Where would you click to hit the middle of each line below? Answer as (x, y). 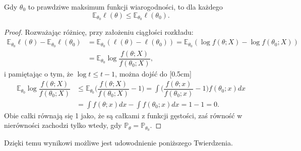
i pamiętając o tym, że (39, 74)
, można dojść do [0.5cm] (153, 74)
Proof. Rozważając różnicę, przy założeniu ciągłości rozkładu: (99, 32)
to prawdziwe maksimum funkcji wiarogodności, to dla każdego (125, 7)
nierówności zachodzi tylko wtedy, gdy (63, 125)
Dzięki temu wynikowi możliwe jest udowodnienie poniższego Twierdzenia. (118, 143)
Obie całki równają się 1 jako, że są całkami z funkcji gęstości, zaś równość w (123, 115)
